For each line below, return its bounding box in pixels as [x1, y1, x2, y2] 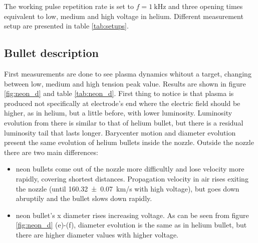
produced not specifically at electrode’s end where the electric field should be [4, 97, 240, 108]
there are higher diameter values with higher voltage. [16, 229, 179, 239]
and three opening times [168, 1, 243, 11]
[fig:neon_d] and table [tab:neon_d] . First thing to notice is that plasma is [4, 88, 234, 98]
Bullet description [4, 45, 99, 60]
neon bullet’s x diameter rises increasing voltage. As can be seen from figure [16, 209, 249, 220]
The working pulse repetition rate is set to [4, 1, 134, 11]
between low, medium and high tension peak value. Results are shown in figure [4, 78, 246, 88]
